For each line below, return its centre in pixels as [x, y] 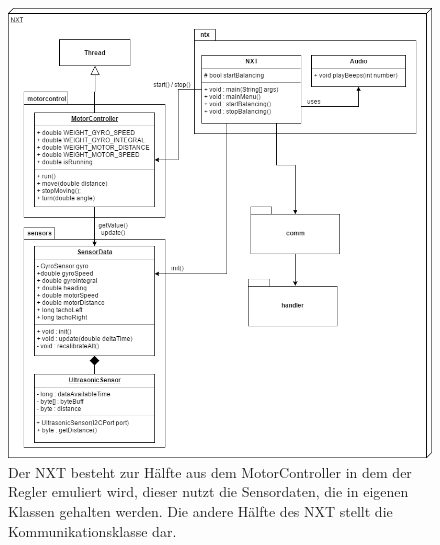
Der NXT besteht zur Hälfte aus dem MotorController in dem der [210, 471]
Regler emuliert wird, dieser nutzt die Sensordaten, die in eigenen [208, 491]
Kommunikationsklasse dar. [92, 530]
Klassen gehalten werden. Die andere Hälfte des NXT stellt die [200, 510]
